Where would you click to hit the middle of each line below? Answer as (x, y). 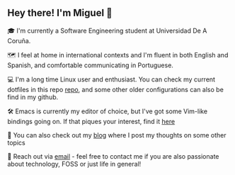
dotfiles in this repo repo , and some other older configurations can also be (116, 89)
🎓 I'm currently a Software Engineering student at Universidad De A (107, 30)
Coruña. (19, 40)
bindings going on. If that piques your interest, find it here (91, 121)
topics (17, 142)
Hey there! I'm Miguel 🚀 (60, 13)
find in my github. (33, 97)
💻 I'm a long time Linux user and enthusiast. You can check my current (111, 79)
